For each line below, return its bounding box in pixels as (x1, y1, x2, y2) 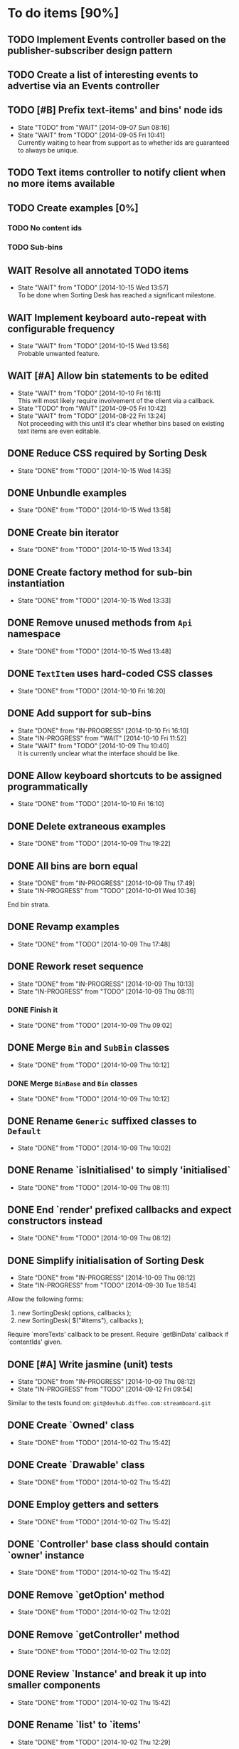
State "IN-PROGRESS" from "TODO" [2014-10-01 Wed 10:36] (17, 886, 196, 894)
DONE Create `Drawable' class (7, 1459, 145, 1471)
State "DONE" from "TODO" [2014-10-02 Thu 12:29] (17, 1738, 171, 1746)
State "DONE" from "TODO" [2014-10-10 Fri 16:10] (17, 800, 165, 808)
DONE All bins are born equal (7, 860, 139, 872)
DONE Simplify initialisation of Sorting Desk (7, 1254, 205, 1267)
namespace (7, 628, 61, 640)
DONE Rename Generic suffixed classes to (7, 1115, 197, 1128)
